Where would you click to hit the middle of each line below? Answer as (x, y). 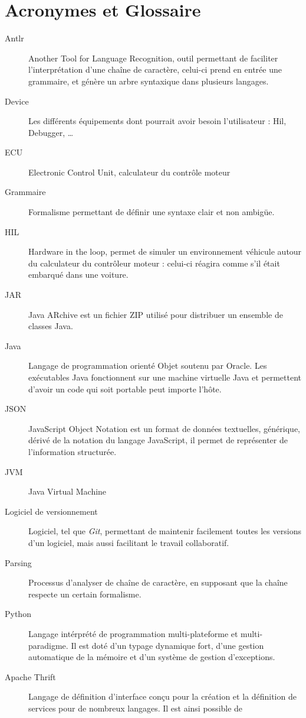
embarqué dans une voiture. (78, 274)
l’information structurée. (73, 451)
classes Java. (51, 326)
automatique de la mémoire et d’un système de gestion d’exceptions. (152, 657)
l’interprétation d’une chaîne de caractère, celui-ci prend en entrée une (155, 69)
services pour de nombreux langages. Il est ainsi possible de (136, 708)
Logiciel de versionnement (51, 511)
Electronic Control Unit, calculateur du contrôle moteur (129, 172)
